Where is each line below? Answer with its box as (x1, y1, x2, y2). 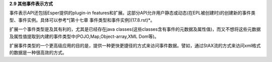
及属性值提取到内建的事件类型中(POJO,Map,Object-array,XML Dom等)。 (9, 33, 159, 39)
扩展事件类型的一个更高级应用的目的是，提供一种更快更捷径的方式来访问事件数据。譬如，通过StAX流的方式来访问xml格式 (9, 42, 261, 48)
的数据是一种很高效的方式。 (9, 49, 67, 55)
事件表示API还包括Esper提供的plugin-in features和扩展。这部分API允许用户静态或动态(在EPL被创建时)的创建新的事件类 (9, 10, 255, 16)
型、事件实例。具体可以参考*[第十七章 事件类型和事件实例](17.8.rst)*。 (9, 17, 155, 23)
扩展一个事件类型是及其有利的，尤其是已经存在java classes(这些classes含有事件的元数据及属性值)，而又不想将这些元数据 (9, 26, 261, 32)
